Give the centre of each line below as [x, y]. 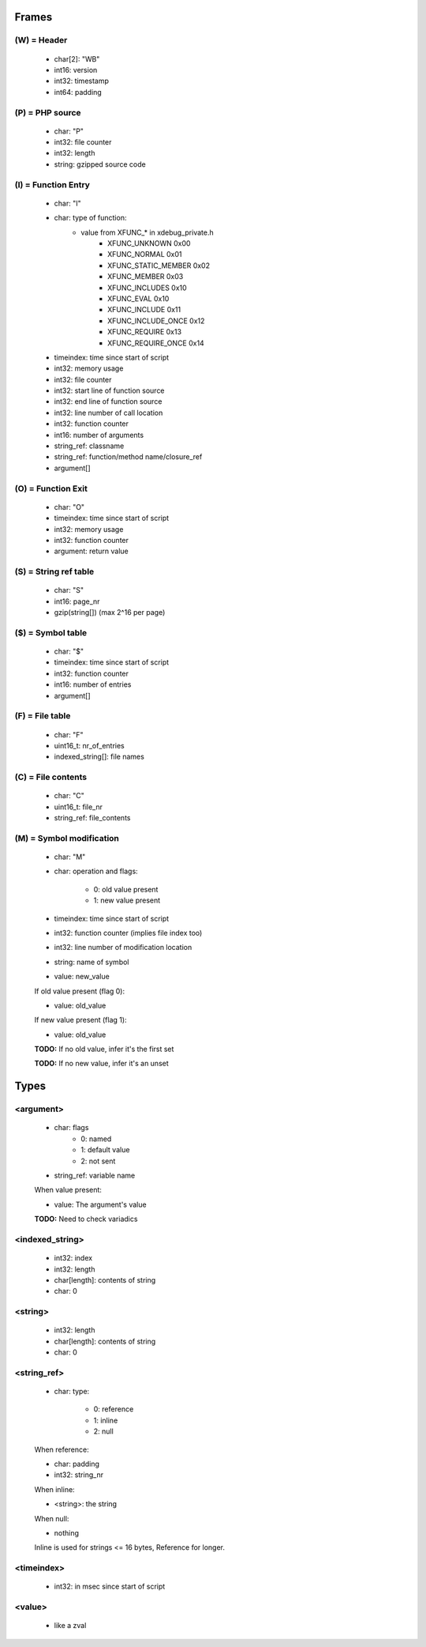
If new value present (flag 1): [80, 1020]
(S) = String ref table [54, 571]
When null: [52, 1518]
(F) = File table [43, 716]
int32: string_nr [79, 1475]
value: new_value [82, 977]
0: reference [114, 1409]
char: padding [77, 1464]
